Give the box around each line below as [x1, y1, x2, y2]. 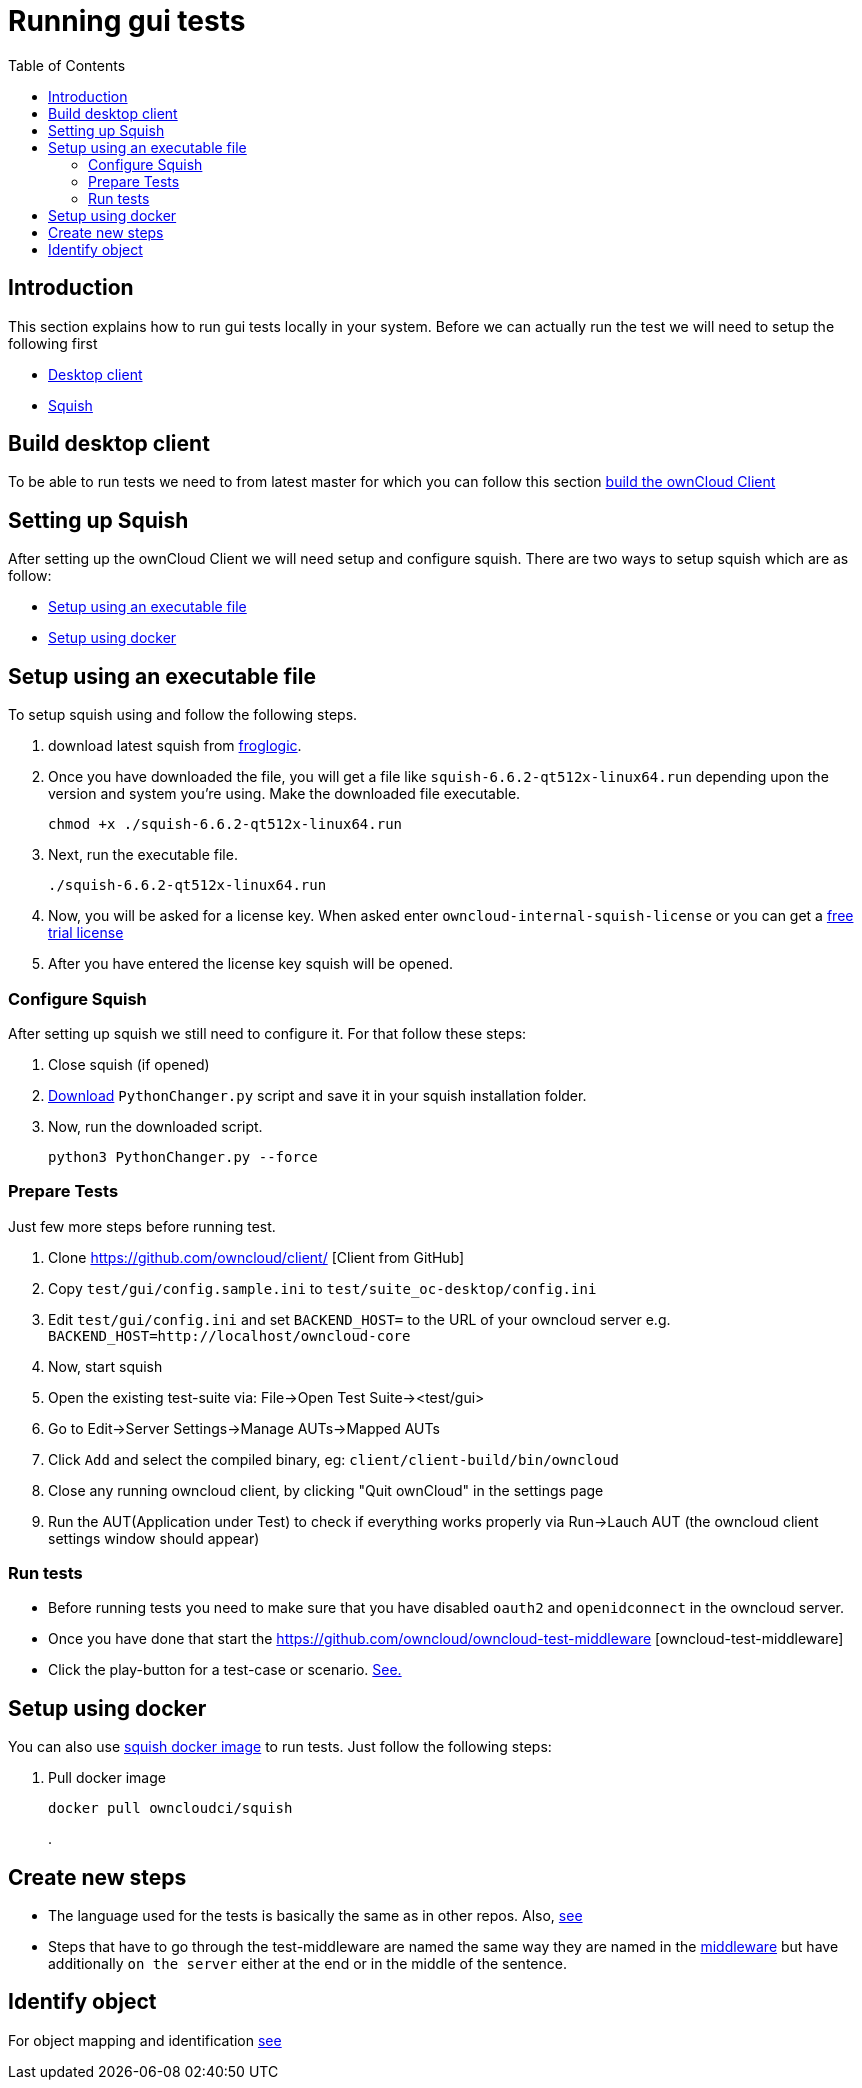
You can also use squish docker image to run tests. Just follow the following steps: [8, 1738, 552, 1756]
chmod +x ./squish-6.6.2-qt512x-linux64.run [48, 816, 403, 833]
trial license [48, 924, 124, 942]
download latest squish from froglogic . [48, 737, 302, 755]
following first [8, 334, 98, 352]
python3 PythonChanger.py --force [48, 1148, 318, 1165]
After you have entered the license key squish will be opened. [48, 955, 454, 973]
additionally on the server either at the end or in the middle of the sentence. [48, 1955, 567, 1973]
